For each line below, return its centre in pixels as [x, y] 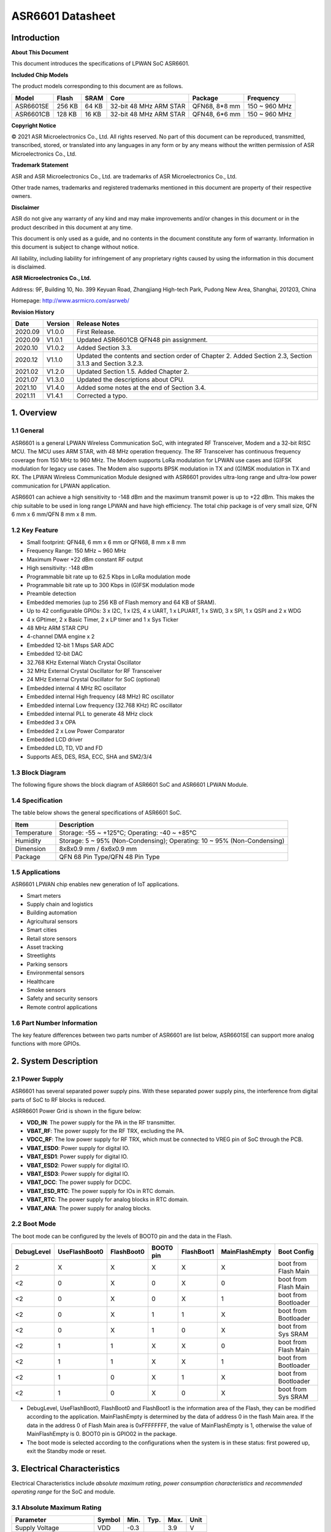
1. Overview [34, 413]
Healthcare [41, 981]
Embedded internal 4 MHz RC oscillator [77, 688]
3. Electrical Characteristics [66, 1469]
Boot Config [296, 1252]
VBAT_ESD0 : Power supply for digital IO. [78, 1148]
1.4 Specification [37, 800]
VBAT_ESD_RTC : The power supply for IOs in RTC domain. [101, 1191]
